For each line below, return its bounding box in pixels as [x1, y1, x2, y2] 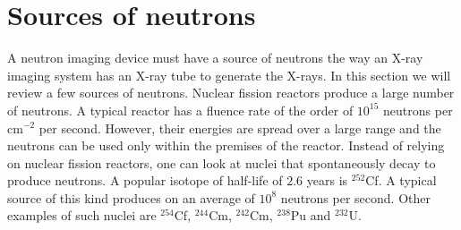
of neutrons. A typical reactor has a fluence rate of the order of [7, 100, 354, 119]
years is [306, 171, 348, 190]
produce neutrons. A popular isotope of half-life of [7, 171, 283, 190]
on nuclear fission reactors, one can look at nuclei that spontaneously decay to [7, 153, 436, 172]
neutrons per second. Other [280, 188, 431, 207]
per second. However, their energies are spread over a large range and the [38, 118, 441, 137]
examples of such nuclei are [7, 206, 157, 225]
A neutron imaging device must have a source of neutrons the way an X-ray [7, 48, 423, 67]
